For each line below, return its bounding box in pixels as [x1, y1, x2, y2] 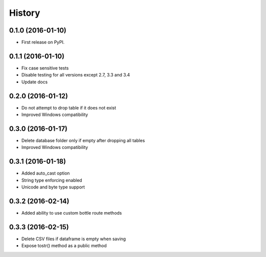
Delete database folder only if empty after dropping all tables [21, 137, 145, 143]
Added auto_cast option [21, 170, 70, 176]
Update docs [21, 79, 48, 85]
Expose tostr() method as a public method [21, 243, 107, 249]
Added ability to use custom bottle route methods [21, 210, 122, 216]
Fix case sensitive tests [21, 65, 69, 71]
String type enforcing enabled [21, 177, 82, 183]
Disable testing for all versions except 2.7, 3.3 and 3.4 [21, 72, 130, 78]
